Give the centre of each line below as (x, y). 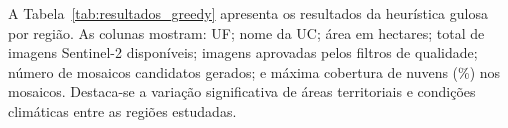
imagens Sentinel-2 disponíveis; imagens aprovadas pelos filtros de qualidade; (243, 52)
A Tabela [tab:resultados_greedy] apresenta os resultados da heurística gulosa (248, 13)
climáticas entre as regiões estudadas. (122, 110)
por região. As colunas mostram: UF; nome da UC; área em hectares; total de (246, 32)
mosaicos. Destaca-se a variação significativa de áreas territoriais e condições (242, 91)
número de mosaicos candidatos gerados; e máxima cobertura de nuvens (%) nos (254, 71)
